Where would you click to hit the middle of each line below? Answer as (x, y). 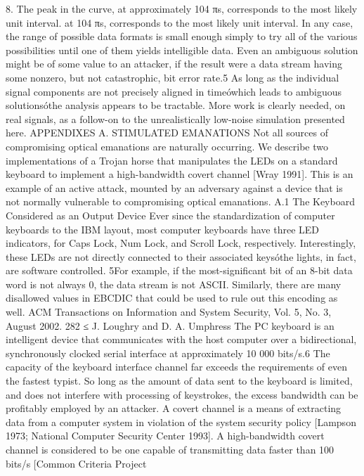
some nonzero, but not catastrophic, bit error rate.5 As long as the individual (173, 77)
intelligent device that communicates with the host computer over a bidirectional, (181, 339)
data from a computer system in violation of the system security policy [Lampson (181, 422)
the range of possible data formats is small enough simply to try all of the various (182, 36)
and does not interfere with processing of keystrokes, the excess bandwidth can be (182, 394)
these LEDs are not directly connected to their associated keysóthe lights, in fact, (181, 256)
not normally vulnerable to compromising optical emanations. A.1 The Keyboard (180, 201)
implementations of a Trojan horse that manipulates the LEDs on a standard (172, 160)
